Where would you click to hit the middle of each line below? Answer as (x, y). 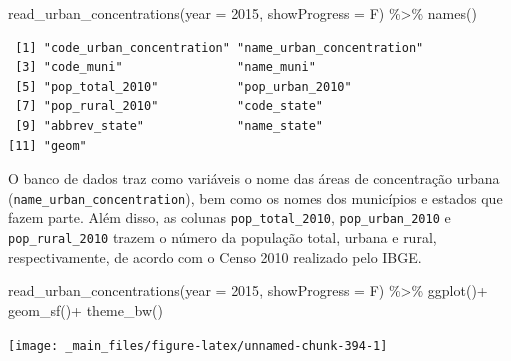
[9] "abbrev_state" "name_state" (169, 125)
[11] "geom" (47, 145)
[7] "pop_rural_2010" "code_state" (169, 106)
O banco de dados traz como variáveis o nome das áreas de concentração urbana (254, 178)
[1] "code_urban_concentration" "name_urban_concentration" (219, 47)
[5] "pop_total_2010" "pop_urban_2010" (183, 86)
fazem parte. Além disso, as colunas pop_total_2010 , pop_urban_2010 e (229, 217)
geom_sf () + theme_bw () (85, 309)
